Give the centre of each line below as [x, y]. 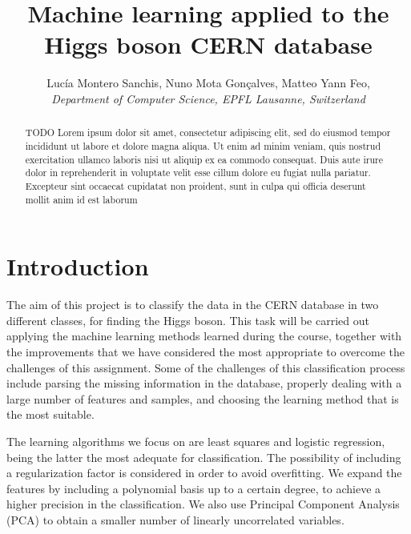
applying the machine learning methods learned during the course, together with [204, 336]
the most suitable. [50, 414]
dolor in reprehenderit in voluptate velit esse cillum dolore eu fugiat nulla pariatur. [198, 173]
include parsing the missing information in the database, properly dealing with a [204, 383]
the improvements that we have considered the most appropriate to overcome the [205, 351]
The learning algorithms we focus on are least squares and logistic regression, [196, 441]
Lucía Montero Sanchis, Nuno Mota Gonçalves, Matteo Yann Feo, [208, 83]
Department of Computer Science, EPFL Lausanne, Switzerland [208, 98]
